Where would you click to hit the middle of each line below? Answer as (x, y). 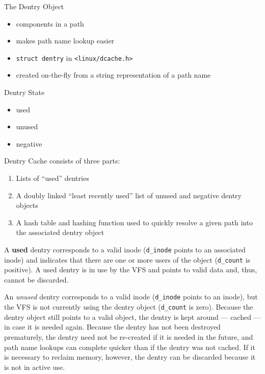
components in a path (50, 23)
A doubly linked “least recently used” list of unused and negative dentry (129, 195)
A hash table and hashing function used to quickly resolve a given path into (135, 222)
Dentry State (24, 92)
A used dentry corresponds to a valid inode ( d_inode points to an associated (125, 249)
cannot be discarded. (36, 279)
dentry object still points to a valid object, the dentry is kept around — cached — (132, 317)
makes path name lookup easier (65, 41)
